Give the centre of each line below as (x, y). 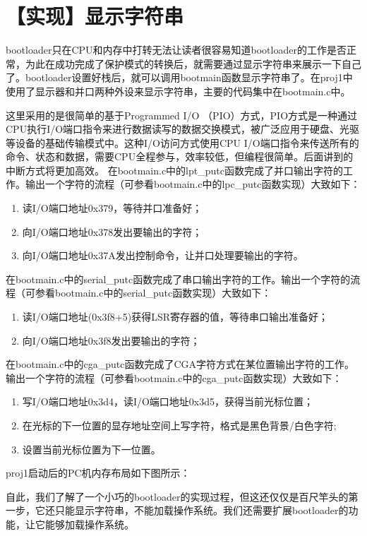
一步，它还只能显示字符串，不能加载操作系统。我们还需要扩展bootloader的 (177, 510)
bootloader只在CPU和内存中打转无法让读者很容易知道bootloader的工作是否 (176, 50)
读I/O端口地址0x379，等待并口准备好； (112, 208)
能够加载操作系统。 (89, 524)
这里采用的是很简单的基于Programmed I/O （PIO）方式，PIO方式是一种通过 (182, 115)
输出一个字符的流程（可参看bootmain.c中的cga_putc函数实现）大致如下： (174, 377)
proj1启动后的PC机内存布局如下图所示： (98, 473)
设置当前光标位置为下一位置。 (91, 449)
